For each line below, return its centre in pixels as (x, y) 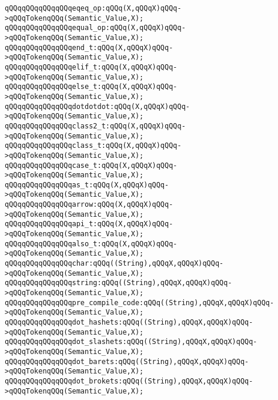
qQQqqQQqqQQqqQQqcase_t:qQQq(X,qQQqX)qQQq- (91, 165)
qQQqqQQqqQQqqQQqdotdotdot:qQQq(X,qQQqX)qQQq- (97, 106)
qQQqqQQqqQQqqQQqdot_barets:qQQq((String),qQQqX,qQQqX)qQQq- (127, 361)
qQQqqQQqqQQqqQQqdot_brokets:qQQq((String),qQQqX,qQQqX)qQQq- (129, 381)
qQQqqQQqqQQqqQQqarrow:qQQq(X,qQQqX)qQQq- (89, 205)
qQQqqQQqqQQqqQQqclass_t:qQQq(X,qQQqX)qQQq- (93, 146)
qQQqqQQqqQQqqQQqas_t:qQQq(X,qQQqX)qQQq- (87, 185)
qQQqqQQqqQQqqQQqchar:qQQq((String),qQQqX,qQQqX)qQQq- (114, 264)
